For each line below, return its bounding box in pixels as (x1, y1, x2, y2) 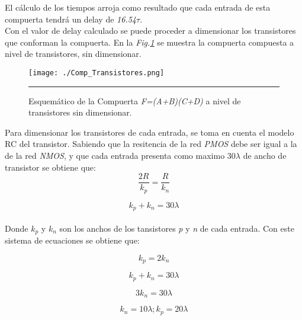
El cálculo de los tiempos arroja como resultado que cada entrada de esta (5, 1, 271, 13)
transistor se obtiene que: (5, 161, 96, 173)
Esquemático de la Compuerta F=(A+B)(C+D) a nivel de (28, 94, 241, 107)
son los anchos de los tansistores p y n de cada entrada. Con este (59, 222, 294, 234)
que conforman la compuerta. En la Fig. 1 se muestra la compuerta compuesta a (5, 36, 294, 48)
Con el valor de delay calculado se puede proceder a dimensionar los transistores (5, 24, 296, 37)
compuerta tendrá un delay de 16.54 (5, 12, 137, 25)
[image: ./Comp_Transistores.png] (28, 68, 165, 77)
